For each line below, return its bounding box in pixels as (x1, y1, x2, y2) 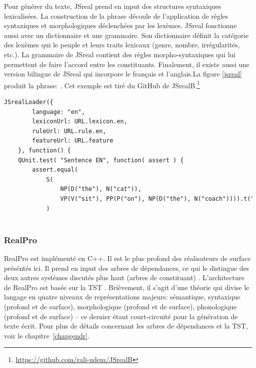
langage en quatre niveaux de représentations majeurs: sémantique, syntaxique (4, 292, 241, 302)
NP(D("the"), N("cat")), (60, 185, 142, 193)
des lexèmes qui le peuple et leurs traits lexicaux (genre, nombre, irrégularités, (4, 39, 240, 50)
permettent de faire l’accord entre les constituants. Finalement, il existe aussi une (4, 59, 250, 69)
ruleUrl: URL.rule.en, (32, 127, 106, 135)
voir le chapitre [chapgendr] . (4, 330, 90, 340)
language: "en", (32, 108, 85, 115)
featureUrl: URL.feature (32, 137, 113, 145)
